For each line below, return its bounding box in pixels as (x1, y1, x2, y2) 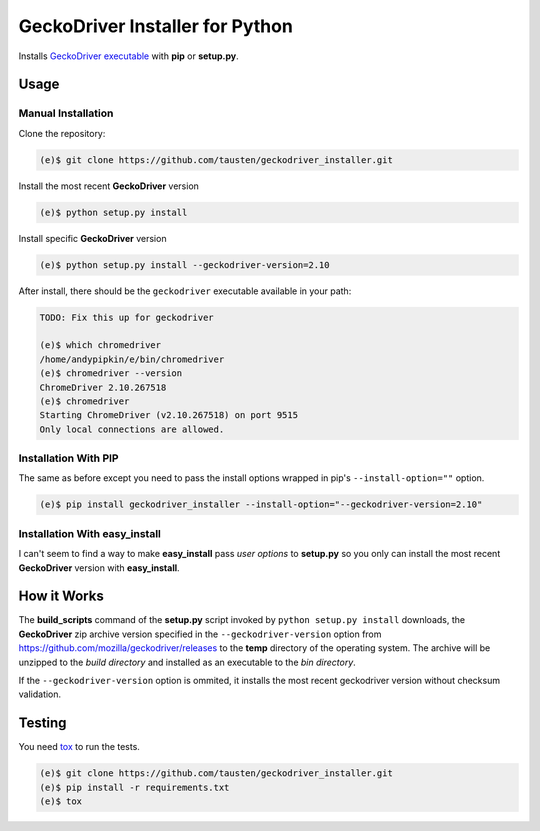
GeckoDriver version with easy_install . (18, 561, 180, 574)
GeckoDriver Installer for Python (18, 15, 294, 37)
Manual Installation (18, 106, 114, 120)
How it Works (18, 588, 104, 605)
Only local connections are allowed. (39, 423, 225, 435)
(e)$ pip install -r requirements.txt (39, 781, 230, 793)
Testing (18, 715, 67, 732)
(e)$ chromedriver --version (39, 368, 183, 379)
